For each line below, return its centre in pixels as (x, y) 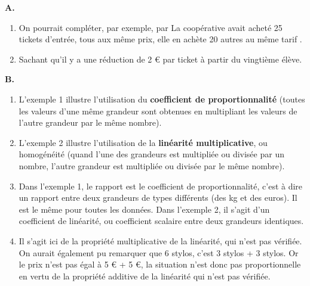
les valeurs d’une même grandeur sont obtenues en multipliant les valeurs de (158, 111)
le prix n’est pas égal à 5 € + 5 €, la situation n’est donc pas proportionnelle (160, 264)
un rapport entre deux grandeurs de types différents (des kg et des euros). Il (158, 198)
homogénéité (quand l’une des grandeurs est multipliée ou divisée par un (151, 154)
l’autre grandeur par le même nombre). (90, 122)
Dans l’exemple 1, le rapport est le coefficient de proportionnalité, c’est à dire (161, 186)
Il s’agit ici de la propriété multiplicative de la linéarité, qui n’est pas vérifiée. (160, 240)
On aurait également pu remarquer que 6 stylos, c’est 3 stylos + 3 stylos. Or (159, 252)
